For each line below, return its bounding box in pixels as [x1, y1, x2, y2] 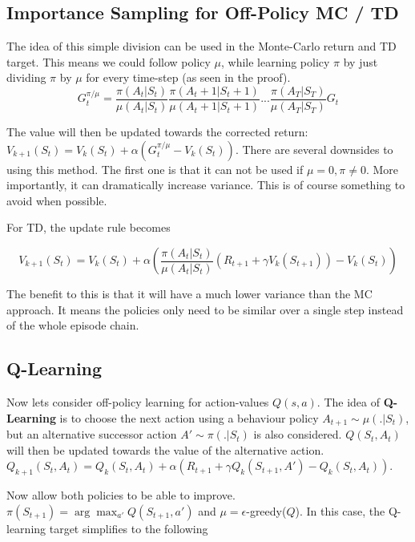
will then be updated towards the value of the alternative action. [6, 441, 324, 458]
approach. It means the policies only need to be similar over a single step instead [6, 301, 404, 318]
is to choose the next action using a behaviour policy [59, 409, 319, 426]
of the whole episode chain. [6, 317, 139, 334]
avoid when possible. [6, 192, 107, 208]
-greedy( [246, 502, 287, 519]
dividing [6, 69, 46, 86]
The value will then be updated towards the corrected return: [6, 123, 308, 140]
